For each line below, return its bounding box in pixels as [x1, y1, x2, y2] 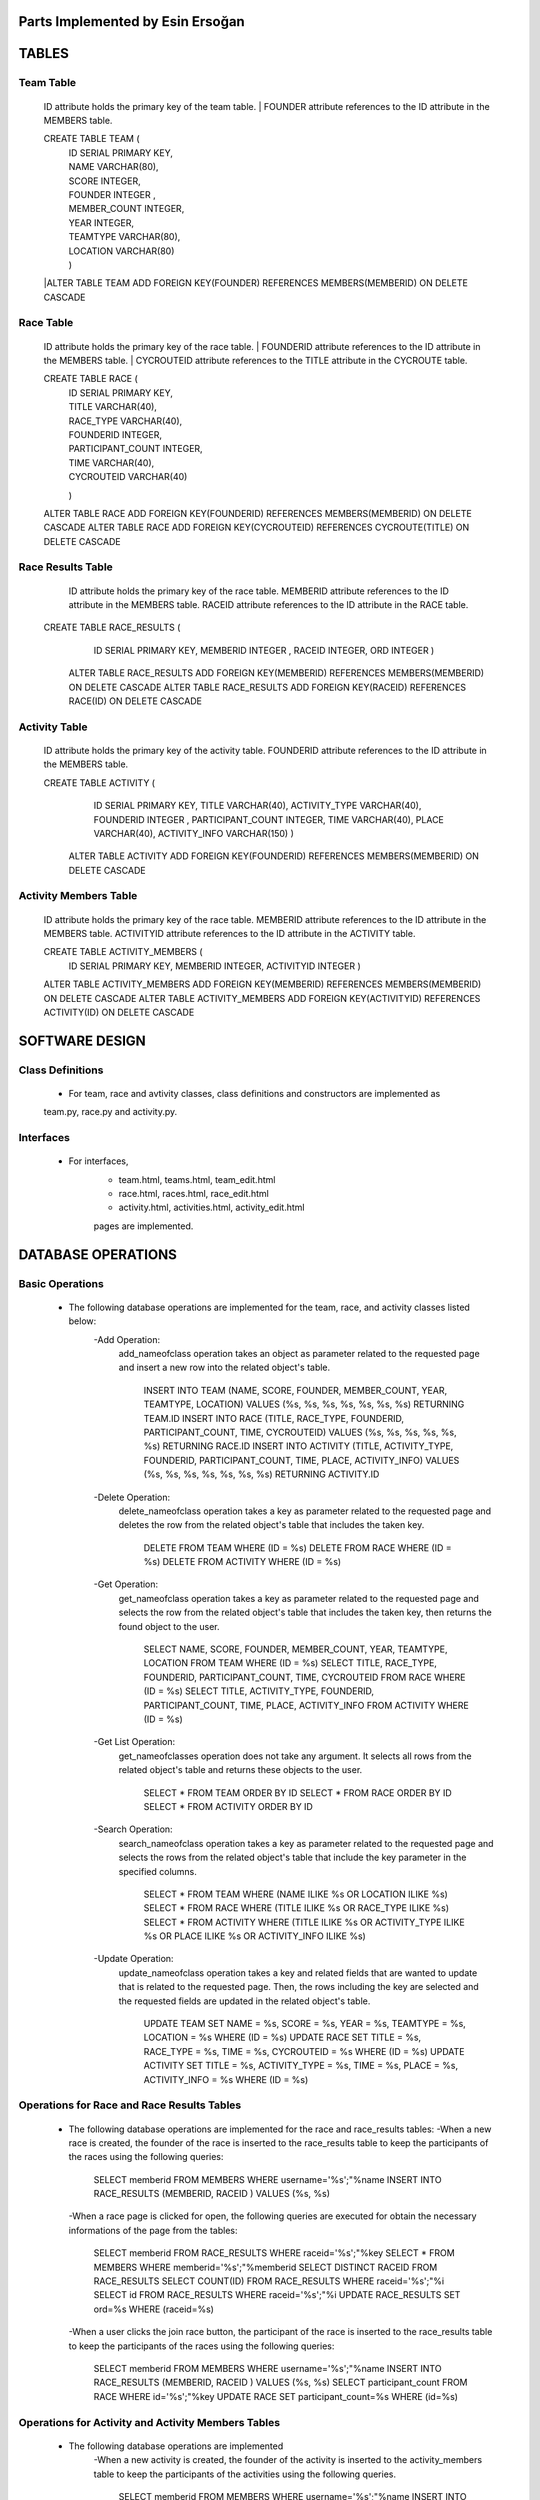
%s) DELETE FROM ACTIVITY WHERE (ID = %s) [143, 1556, 342, 1568]
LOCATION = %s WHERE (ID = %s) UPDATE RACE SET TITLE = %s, [143, 2031, 422, 2044]
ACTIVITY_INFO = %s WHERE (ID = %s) [143, 2073, 309, 2085]
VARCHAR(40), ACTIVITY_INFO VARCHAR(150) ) [93, 827, 294, 839]
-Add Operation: [93, 1333, 160, 1345]
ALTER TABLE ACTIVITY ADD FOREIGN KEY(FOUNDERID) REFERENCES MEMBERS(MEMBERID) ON [68, 850, 480, 862]
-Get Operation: [93, 1578, 159, 1590]
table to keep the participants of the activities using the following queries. [93, 2468, 397, 2480]
